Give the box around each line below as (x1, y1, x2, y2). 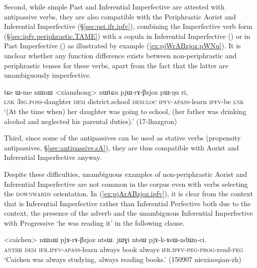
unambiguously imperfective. (4, 70, 92, 80)
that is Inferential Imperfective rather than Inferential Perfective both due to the (4, 198, 251, 208)
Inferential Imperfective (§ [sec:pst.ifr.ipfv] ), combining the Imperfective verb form (4, 21, 253, 31)
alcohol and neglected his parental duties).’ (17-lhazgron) (4, 116, 177, 126)
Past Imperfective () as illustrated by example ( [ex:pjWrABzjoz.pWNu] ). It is (4, 40, 241, 51)
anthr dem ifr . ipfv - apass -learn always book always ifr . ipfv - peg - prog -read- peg (4, 244, 244, 255)
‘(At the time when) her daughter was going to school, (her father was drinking (4, 106, 247, 116)
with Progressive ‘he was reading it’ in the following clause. (4, 217, 185, 228)
